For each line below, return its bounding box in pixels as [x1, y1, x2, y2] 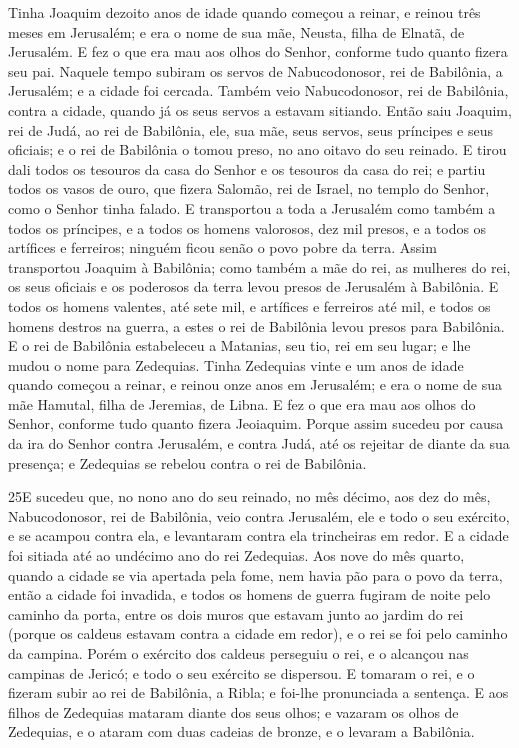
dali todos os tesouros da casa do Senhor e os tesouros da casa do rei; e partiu [8, 158, 486, 179]
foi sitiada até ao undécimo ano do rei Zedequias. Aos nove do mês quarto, [8, 545, 465, 566]
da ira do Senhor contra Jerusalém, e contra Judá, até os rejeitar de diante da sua [8, 433, 510, 454]
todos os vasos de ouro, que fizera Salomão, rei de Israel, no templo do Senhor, [8, 178, 490, 199]
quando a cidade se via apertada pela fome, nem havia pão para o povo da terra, [8, 564, 503, 585]
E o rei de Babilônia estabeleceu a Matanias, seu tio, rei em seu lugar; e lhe [8, 335, 471, 356]
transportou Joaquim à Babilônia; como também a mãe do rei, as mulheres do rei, [8, 256, 511, 277]
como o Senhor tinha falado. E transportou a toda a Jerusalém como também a [8, 197, 496, 218]
